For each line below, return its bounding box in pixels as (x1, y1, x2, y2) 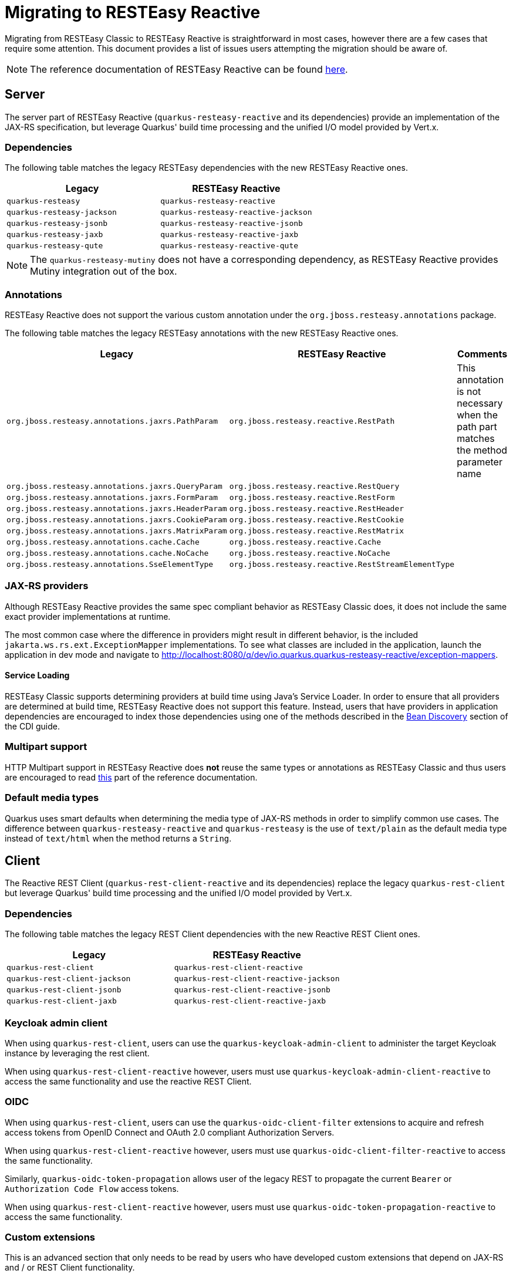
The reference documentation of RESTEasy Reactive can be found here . (30, 63, 348, 75)
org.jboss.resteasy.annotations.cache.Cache (6, 538, 200, 547)
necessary (457, 397, 503, 410)
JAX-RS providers (5, 580, 89, 592)
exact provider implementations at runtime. (5, 611, 171, 621)
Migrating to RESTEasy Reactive (5, 2, 261, 22)
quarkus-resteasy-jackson (6, 208, 117, 217)
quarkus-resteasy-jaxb (6, 230, 103, 239)
